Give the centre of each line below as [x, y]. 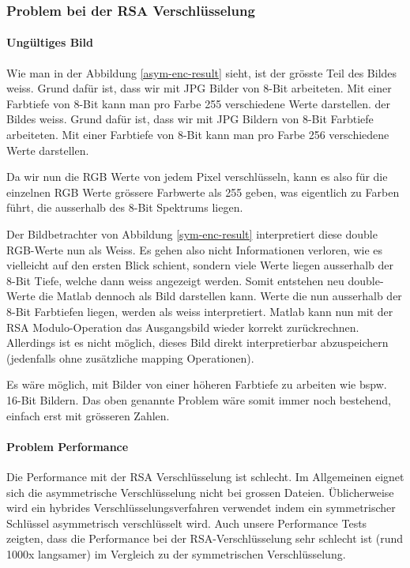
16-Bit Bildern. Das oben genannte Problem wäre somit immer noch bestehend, [199, 399]
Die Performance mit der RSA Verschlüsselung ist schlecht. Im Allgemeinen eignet [205, 476]
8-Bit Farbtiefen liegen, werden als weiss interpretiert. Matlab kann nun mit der [200, 311]
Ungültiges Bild [50, 42]
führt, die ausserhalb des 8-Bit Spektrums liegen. [125, 207]
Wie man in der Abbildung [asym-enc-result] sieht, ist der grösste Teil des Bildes [202, 72]
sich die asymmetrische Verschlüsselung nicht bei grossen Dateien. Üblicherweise [200, 492]
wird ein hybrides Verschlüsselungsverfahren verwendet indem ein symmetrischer [201, 508]
